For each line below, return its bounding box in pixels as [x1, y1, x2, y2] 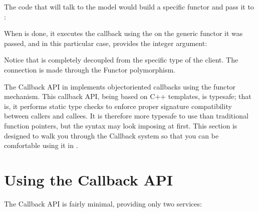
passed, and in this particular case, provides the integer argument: [4, 37, 207, 48]
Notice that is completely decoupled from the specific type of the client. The [4, 54, 238, 65]
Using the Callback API [4, 169, 173, 189]
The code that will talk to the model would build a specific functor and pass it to [4, 1, 254, 11]
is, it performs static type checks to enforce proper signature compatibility [4, 100, 232, 111]
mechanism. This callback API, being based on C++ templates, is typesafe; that [4, 91, 251, 101]
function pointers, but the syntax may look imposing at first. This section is [4, 120, 237, 130]
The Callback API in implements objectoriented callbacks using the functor [4, 81, 236, 91]
